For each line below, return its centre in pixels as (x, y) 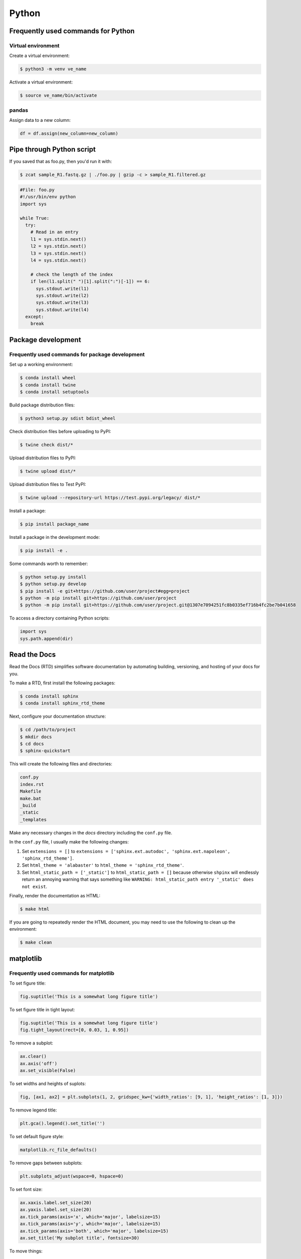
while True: (35, 218)
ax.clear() (33, 1057)
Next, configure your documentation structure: (58, 716)
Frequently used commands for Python (72, 31)
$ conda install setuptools (54, 392)
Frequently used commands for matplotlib (62, 973)
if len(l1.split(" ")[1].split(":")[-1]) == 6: (90, 282)
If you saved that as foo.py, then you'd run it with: (61, 162)
